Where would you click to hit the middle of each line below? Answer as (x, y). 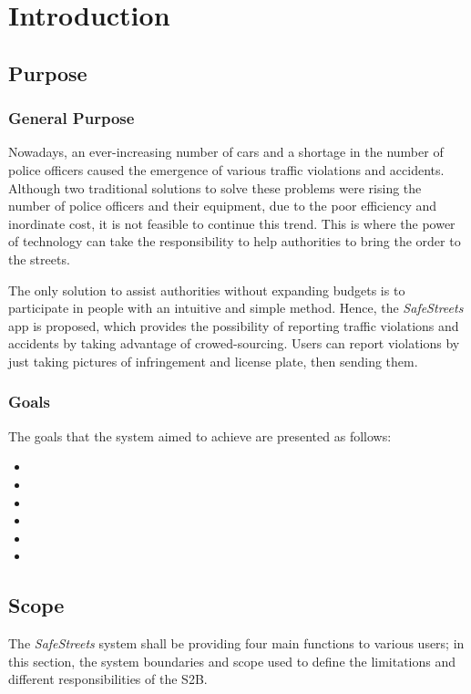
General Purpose (72, 118)
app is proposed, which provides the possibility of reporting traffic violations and (234, 325)
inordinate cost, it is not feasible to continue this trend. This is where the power (232, 223)
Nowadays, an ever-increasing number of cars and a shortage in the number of (226, 152)
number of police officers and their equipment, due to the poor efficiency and (223, 206)
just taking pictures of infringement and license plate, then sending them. (213, 361)
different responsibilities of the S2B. (108, 679)
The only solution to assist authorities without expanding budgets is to (207, 290)
